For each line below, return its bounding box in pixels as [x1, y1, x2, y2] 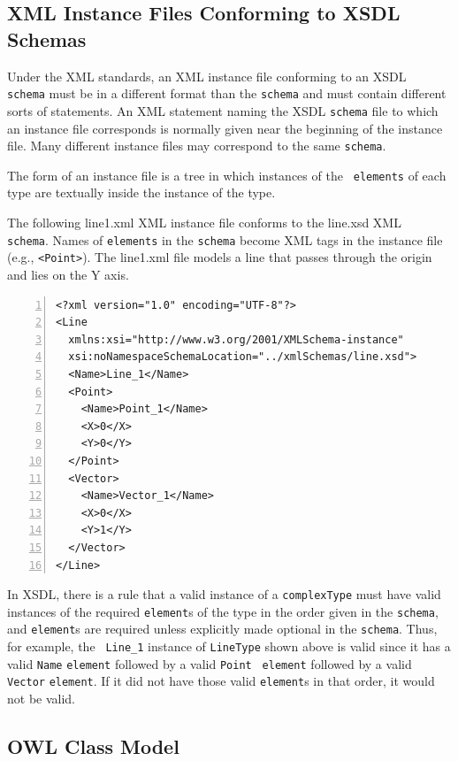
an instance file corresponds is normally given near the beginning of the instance [7, 119, 443, 137]
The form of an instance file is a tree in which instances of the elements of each [7, 165, 447, 184]
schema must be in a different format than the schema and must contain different [7, 84, 447, 103]
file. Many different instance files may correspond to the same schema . [7, 136, 386, 155]
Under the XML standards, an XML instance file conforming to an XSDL [7, 66, 407, 85]
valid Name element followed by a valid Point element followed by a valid [7, 654, 412, 673]
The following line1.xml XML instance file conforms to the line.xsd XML [7, 213, 401, 232]
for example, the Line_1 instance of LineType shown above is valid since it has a [7, 637, 451, 656]
